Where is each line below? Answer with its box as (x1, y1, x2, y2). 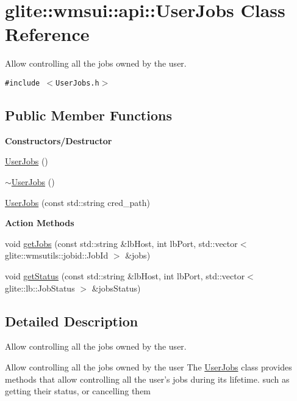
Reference (5, 21, 90, 46)
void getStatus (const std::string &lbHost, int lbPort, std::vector (5, 269, 245, 282)
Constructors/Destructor (5, 134, 112, 147)
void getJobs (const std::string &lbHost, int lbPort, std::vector (5, 237, 238, 249)
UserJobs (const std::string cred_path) (5, 196, 150, 208)
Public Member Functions (5, 105, 172, 124)
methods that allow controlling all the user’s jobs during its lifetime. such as (5, 372, 290, 385)
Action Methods (5, 216, 74, 229)
